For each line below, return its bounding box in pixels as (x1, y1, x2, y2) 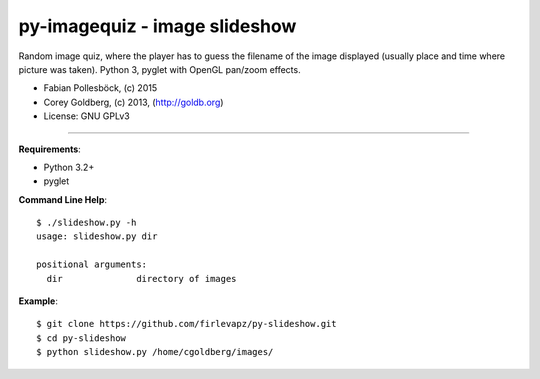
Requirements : (18, 143, 82, 155)
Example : (18, 295, 59, 307)
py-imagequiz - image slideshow (18, 15, 297, 37)
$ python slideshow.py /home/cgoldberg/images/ (36, 346, 274, 358)
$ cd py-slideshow (36, 332, 127, 344)
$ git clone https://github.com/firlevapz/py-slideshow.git (36, 318, 337, 330)
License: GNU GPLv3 (43, 110, 130, 122)
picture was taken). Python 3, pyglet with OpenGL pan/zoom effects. (18, 63, 301, 75)
